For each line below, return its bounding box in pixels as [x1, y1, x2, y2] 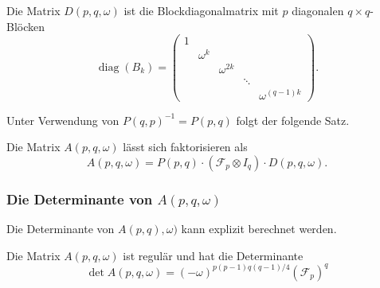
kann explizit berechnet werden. [181, 220, 337, 236]
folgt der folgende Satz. [236, 111, 350, 128]
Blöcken [6, 18, 45, 34]
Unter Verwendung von [6, 111, 119, 128]
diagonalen [292, 2, 344, 18]
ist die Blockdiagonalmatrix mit [123, 2, 279, 18]
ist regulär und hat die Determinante [123, 247, 304, 263]
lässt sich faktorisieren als [123, 138, 248, 155]
